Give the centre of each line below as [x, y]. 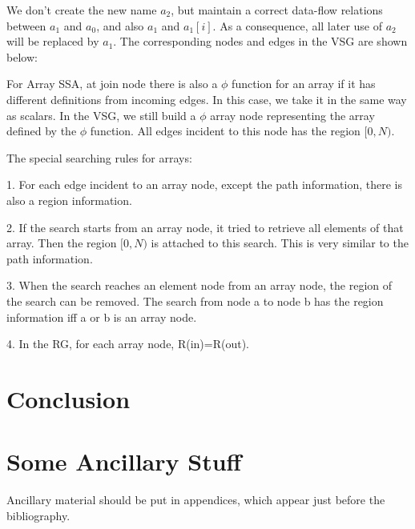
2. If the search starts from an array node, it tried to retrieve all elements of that [205, 227]
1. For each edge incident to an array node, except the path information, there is [204, 184]
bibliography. [38, 515]
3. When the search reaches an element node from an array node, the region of [199, 285]
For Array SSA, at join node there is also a [112, 84]
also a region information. [69, 200]
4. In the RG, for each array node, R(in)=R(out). [128, 344]
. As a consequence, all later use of [297, 25]
